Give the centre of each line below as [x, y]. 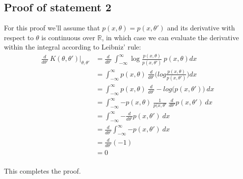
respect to [19, 37]
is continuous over [68, 37]
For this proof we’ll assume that [52, 28]
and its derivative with [201, 28]
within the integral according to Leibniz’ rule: [73, 47]
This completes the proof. [42, 170]
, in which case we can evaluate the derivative [170, 37]
